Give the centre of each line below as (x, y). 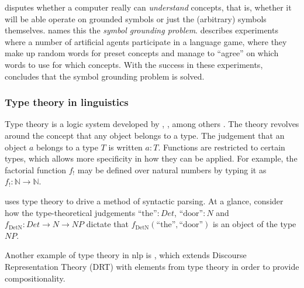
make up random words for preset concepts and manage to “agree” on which (142, 53)
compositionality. (35, 278)
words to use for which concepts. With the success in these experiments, (134, 64)
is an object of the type (254, 224)
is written (125, 147)
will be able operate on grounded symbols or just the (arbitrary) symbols (136, 18)
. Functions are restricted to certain (222, 147)
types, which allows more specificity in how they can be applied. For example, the (151, 158)
